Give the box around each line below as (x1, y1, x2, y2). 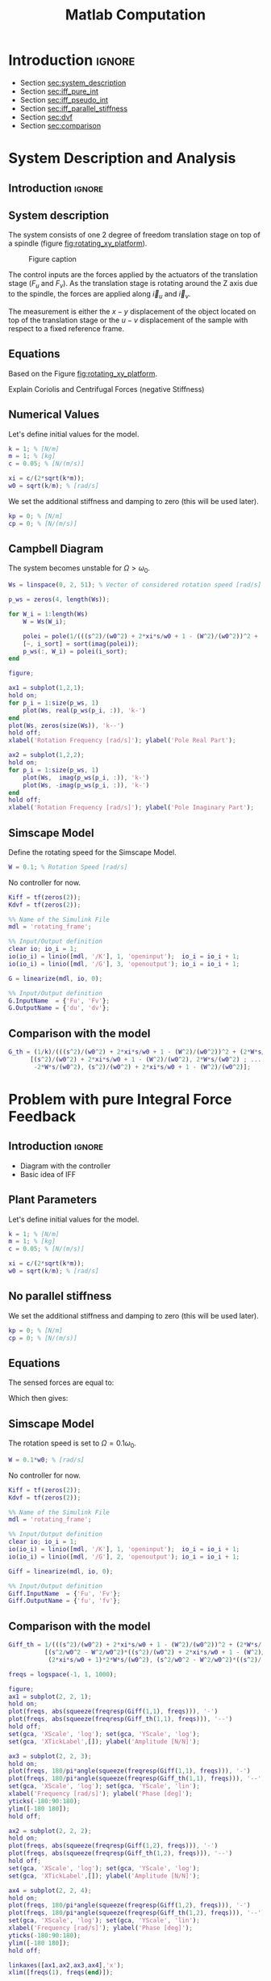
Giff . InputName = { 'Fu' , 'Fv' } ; (8, 1589, 121, 1597)
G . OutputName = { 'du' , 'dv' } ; (8, 1004, 110, 1012)
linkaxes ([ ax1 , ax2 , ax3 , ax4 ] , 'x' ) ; (8, 1961, 125, 1969)
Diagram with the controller (19, 1161, 111, 1171)
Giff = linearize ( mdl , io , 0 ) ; (8, 1567, 114, 1575)
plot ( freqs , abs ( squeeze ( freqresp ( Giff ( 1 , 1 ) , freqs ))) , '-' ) (8, 1707, 219, 1716)
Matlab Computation (65, 6, 206, 24)
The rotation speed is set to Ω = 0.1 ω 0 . (8, 1438, 137, 1449)
